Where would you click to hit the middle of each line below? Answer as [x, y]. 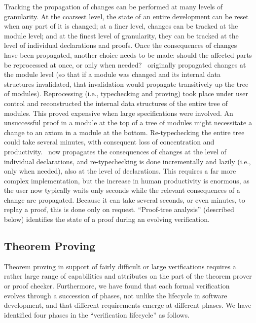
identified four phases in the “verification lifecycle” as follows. [97, 314]
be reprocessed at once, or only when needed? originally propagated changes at [125, 64]
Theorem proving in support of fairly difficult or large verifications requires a [120, 266]
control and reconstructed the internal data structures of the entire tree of [116, 103]
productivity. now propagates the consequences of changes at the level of [115, 151]
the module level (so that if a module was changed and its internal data [112, 74]
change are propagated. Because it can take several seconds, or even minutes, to [125, 199]
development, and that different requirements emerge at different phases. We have [128, 305]
